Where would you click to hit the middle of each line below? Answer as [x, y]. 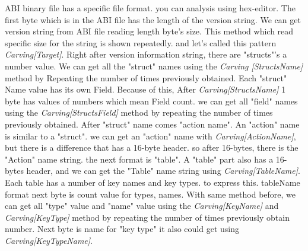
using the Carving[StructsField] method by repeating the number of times [139, 112]
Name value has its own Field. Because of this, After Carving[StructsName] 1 [145, 89]
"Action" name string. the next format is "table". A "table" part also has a [139, 159]
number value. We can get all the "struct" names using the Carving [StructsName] [154, 66]
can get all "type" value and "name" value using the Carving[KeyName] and [142, 206]
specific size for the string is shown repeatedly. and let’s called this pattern [141, 42]
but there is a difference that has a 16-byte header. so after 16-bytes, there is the [152, 147]
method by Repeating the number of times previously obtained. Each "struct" [146, 77]
